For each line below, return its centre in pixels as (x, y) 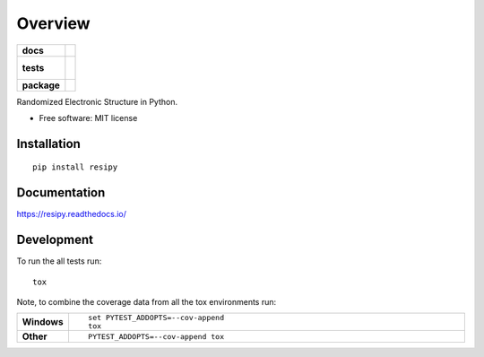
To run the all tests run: (59, 261)
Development (55, 240)
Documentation (61, 193)
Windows (43, 322)
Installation (48, 144)
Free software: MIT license (88, 118)
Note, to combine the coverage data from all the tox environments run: (147, 301)
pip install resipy (75, 167)
